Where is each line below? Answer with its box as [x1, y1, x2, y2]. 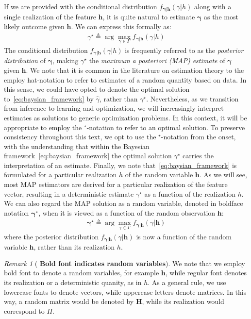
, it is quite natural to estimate [102, 12, 195, 22]
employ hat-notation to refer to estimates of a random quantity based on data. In [4, 74, 247, 84]
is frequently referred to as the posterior [125, 45, 244, 55]
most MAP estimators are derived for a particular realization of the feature [4, 179, 228, 189]
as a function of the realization [144, 188, 235, 199]
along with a [194, 1, 232, 11]
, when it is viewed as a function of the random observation [38, 207, 216, 218]
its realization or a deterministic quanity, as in [4, 277, 142, 287]
